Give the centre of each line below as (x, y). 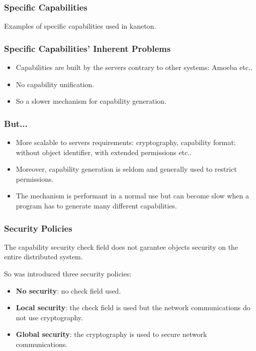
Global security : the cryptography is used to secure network (111, 334)
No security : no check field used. (68, 290)
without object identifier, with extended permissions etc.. (104, 152)
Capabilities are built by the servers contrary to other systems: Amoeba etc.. (134, 67)
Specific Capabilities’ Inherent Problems (88, 48)
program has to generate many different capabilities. (96, 205)
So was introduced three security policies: (68, 273)
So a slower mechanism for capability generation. (91, 101)
